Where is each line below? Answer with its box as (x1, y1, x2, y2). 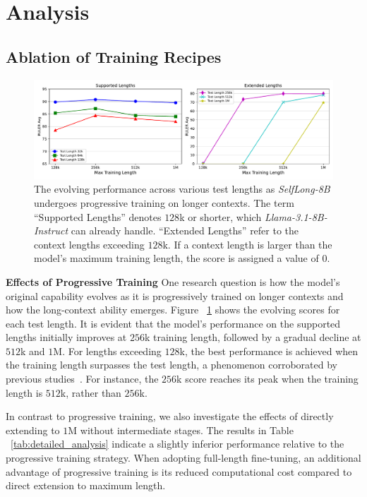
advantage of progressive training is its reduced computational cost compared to (6, 464, 352, 479)
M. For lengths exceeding (53, 343, 162, 358)
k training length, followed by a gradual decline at (144, 330, 361, 345)
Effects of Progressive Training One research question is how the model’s (6, 274, 340, 289)
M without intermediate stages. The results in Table (68, 422, 294, 437)
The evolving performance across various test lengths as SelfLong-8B (34, 181, 330, 196)
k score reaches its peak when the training (176, 371, 359, 386)
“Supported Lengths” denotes (34, 209, 162, 224)
